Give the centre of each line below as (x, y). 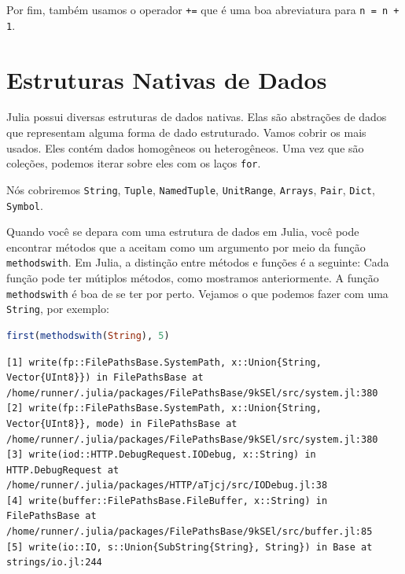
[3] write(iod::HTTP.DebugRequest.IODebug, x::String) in (161, 455)
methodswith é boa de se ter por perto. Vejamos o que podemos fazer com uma (197, 293)
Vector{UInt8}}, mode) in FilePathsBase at (122, 423)
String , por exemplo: (58, 309)
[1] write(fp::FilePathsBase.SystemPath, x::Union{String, (164, 362)
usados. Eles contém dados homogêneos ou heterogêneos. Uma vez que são (185, 147)
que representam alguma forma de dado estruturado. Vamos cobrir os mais (186, 132)
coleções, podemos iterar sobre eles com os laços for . (134, 163)
